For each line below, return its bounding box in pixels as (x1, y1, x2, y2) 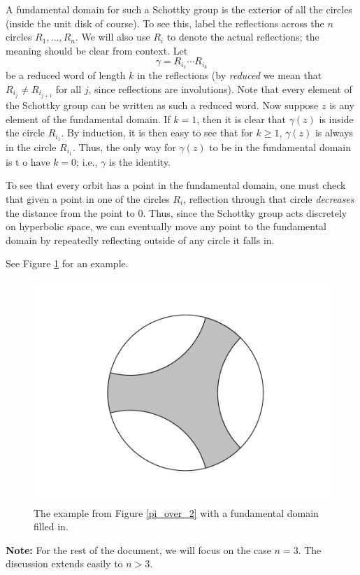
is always (315, 125, 354, 140)
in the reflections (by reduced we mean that (137, 68, 322, 83)
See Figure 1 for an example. (6, 256, 129, 271)
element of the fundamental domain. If (6, 111, 171, 126)
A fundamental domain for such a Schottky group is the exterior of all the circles (6, 2, 352, 16)
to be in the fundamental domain (209, 139, 352, 154)
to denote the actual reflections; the (166, 29, 319, 44)
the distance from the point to (6, 205, 135, 220)
